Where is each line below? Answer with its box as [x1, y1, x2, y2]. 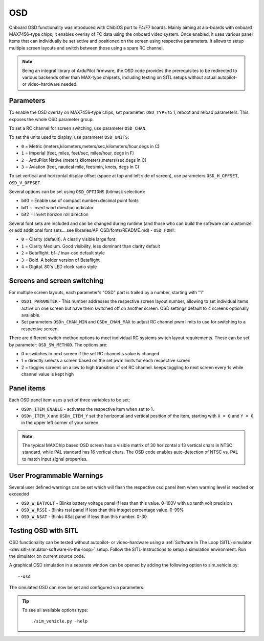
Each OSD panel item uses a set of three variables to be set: [9, 397, 130, 403]
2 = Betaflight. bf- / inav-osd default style [21, 250, 105, 256]
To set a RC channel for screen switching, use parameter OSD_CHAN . [9, 125, 147, 131]
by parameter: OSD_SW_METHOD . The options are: [9, 342, 108, 347]
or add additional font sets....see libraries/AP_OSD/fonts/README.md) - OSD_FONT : [9, 227, 176, 233]
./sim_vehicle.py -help [31, 618, 88, 624]
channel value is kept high [21, 371, 74, 377]
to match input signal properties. [22, 456, 88, 462]
